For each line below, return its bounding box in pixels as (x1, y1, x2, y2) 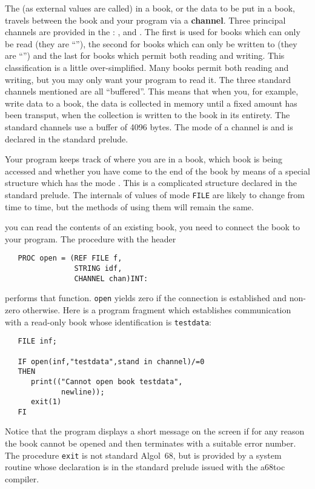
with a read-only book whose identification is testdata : (5, 315, 212, 328)
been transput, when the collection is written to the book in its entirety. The (5, 108, 290, 121)
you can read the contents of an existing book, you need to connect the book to (5, 221, 300, 233)
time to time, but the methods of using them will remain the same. (5, 200, 254, 213)
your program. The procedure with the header (5, 232, 176, 245)
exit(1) (30, 398, 62, 407)
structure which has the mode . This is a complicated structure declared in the (5, 176, 297, 189)
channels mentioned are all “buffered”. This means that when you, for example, (5, 85, 299, 98)
